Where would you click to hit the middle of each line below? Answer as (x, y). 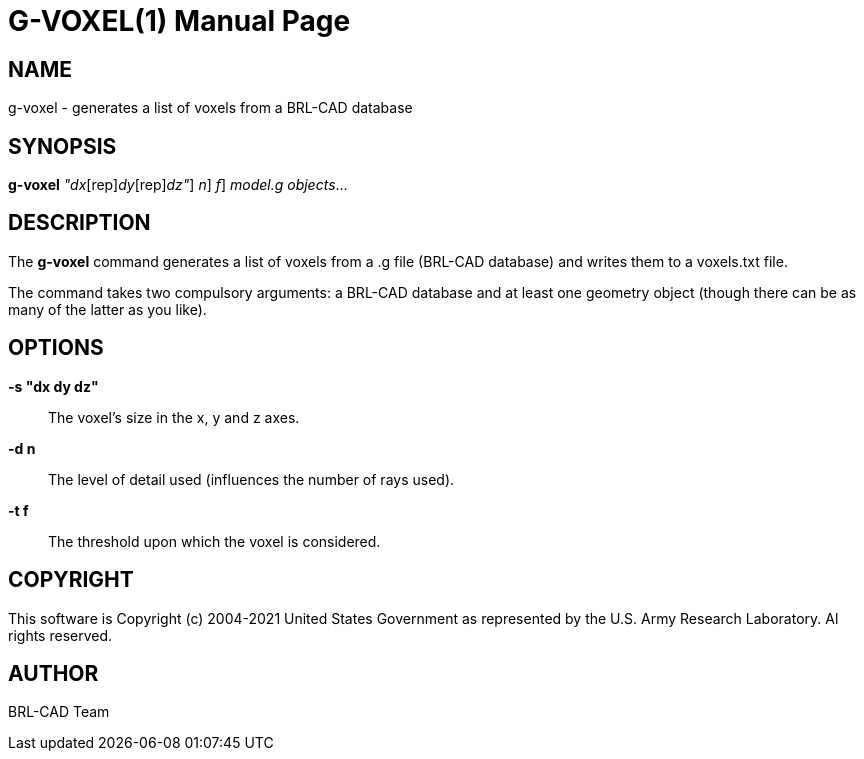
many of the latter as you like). (107, 309)
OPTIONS (56, 348)
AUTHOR (53, 673)
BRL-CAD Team (59, 712)
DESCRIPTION (79, 223)
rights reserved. (60, 635)
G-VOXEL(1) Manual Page (179, 21)
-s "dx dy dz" (53, 386)
